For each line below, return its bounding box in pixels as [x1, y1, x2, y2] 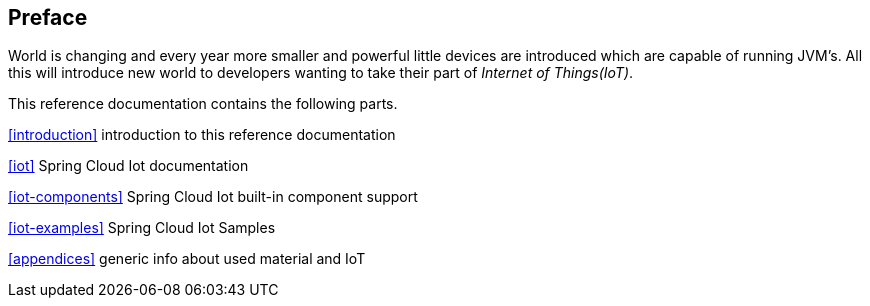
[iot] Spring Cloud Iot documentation [8, 157, 249, 175]
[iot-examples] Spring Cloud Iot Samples [8, 219, 276, 237]
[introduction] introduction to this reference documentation [8, 126, 396, 144]
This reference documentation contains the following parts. [8, 95, 398, 113]
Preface [8, 5, 88, 30]
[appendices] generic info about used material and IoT [8, 250, 366, 268]
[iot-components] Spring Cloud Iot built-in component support [8, 188, 418, 206]
